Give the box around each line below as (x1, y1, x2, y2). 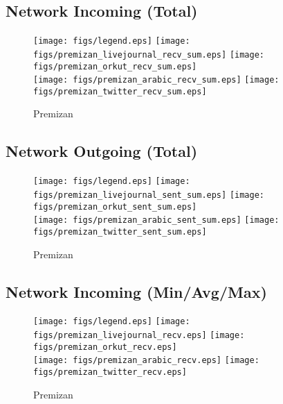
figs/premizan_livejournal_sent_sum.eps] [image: (33, 190, 264, 200)
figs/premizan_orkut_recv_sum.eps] (33, 61, 197, 71)
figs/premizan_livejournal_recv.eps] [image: (33, 330, 245, 341)
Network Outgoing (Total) (6, 140, 198, 162)
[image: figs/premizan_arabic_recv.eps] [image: (33, 355, 259, 366)
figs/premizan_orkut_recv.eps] (33, 342, 177, 352)
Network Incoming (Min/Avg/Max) (6, 280, 267, 302)
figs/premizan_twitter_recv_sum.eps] (33, 86, 207, 96)
